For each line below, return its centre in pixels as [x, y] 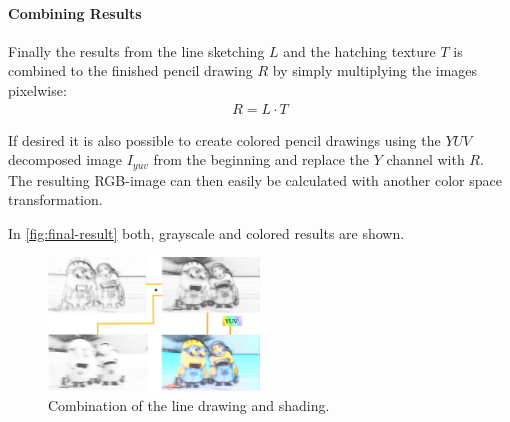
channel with [425, 159]
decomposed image [65, 159]
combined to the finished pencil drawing [130, 70]
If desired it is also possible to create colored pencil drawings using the [224, 139]
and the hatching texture [359, 50]
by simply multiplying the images [375, 70]
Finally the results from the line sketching [136, 50]
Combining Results [75, 12]
